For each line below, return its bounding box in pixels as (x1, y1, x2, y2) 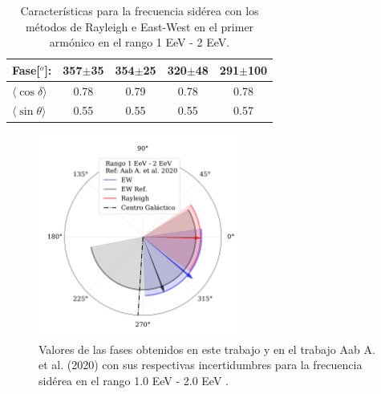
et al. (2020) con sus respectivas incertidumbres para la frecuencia (39, 356, 363, 373)
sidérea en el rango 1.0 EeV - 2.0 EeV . (39, 372, 229, 388)
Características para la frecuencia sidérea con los (20, 2, 259, 18)
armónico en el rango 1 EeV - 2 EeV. (49, 34, 230, 51)
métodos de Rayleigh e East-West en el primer (25, 18, 254, 35)
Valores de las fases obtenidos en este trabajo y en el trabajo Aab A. (39, 340, 375, 357)
